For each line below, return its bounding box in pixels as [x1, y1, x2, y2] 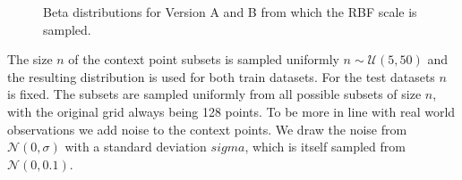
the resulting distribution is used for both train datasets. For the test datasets [7, 67, 435, 86]
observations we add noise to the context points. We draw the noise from [7, 119, 407, 138]
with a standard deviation [64, 137, 207, 156]
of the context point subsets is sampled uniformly [68, 50, 339, 69]
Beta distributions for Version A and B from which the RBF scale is [43, 3, 417, 20]
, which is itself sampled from [244, 137, 406, 156]
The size [7, 50, 53, 69]
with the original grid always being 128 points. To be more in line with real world [7, 102, 456, 120]
